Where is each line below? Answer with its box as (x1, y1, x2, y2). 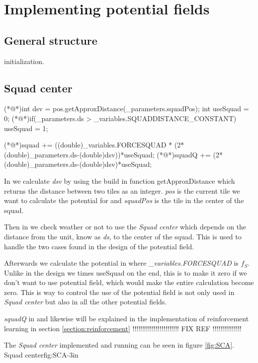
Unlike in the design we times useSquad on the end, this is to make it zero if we (4, 267, 247, 278)
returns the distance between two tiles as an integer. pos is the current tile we (4, 185, 240, 196)
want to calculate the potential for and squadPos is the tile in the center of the (4, 195, 244, 206)
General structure (4, 32, 97, 48)
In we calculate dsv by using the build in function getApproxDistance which (4, 175, 235, 186)
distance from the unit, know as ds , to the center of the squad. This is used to (4, 231, 242, 241)
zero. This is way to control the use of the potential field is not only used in (4, 287, 235, 297)
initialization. (4, 56, 44, 66)
